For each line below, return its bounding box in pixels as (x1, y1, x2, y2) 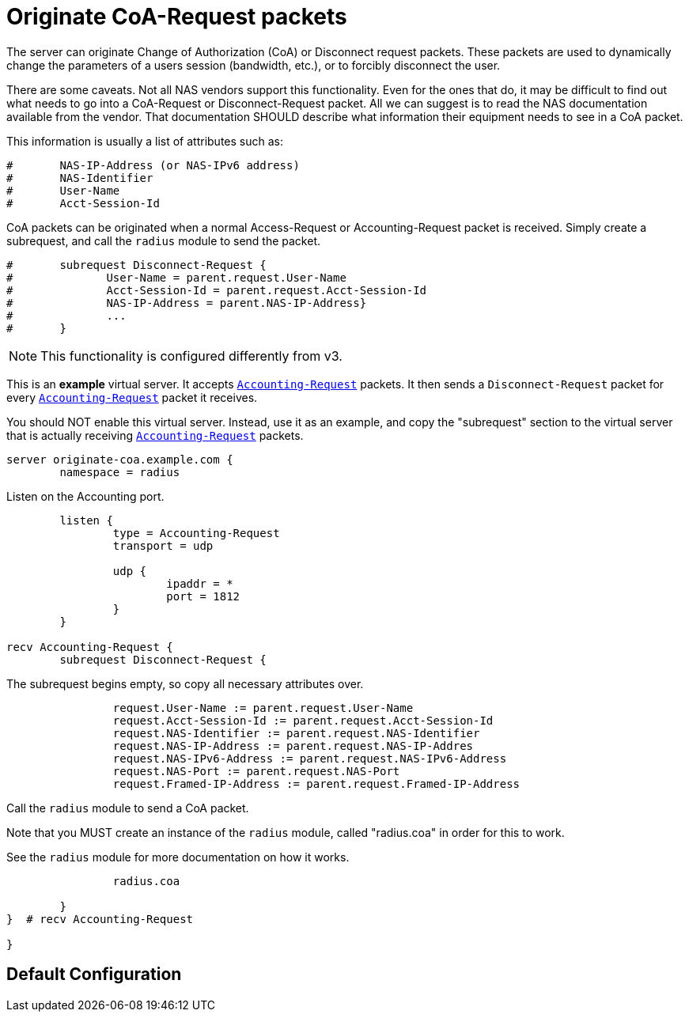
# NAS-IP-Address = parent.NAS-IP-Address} (6, 296, 367, 309)
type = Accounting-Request (112, 526, 280, 539)
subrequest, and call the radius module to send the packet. (6, 233, 321, 248)
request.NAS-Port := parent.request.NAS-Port (112, 764, 400, 778)
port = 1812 (166, 589, 240, 603)
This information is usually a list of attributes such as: (6, 134, 283, 148)
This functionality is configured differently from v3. (40, 347, 343, 364)
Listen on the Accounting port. (6, 489, 165, 503)
